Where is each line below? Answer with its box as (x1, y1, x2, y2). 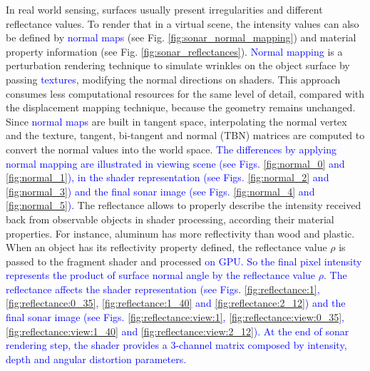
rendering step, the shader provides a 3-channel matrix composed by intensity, (6, 337, 347, 352)
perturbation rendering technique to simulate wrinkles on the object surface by (6, 58, 350, 73)
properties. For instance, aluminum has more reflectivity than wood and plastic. (6, 225, 355, 240)
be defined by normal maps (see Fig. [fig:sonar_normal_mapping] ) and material (6, 30, 356, 45)
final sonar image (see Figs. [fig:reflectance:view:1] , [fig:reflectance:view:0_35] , (6, 310, 345, 325)
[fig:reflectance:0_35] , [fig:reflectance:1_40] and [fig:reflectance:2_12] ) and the (6, 295, 346, 310)
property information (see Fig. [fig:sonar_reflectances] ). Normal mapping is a (6, 44, 343, 59)
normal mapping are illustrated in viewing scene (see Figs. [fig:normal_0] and (6, 156, 345, 171)
